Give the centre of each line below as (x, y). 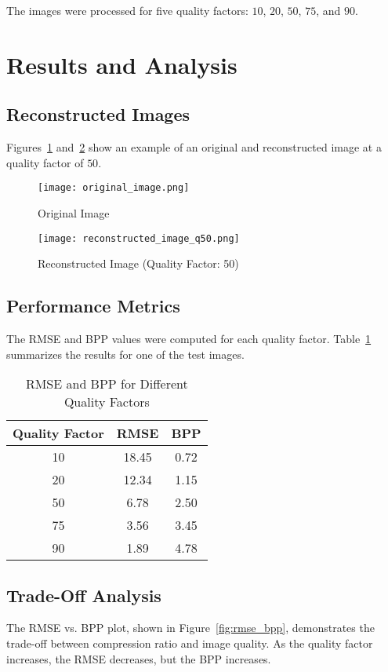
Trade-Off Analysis (84, 595)
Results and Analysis (122, 64)
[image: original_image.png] (114, 188)
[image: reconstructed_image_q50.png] (139, 238)
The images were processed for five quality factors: (127, 10)
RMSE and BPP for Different (107, 384)
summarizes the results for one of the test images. (125, 354)
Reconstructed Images (98, 114)
